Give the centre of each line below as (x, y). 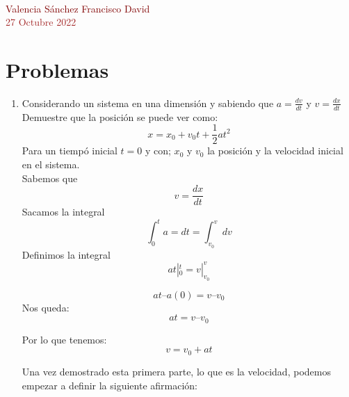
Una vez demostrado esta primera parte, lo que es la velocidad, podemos (176, 371)
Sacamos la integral (63, 212)
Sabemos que (50, 178)
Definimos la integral (66, 254)
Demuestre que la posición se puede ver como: (120, 116)
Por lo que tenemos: (64, 339)
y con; (158, 151)
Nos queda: (46, 307)
